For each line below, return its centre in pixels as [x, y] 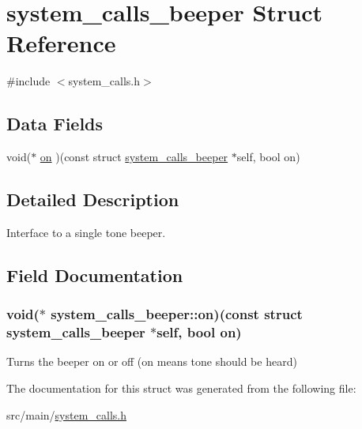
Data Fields [55, 124]
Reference [61, 43]
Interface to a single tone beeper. [86, 232]
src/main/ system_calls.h [67, 414]
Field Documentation [95, 275]
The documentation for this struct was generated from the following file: [181, 388]
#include [28, 81]
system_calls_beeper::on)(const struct [177, 314]
